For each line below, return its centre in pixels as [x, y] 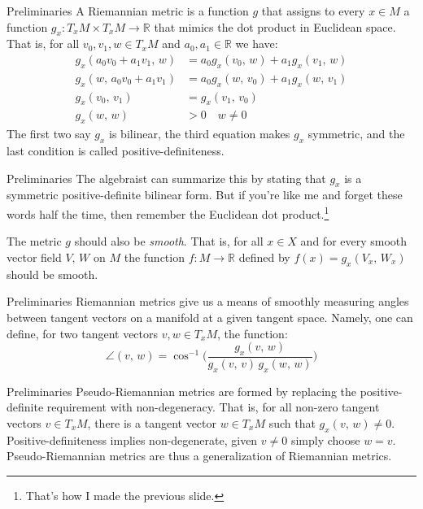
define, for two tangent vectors [83, 333]
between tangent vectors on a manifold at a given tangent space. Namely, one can [210, 317]
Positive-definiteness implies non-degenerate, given [132, 439]
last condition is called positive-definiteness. [116, 151]
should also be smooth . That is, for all [169, 241]
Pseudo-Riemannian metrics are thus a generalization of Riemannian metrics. [199, 456]
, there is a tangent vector [152, 422]
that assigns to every [313, 11]
